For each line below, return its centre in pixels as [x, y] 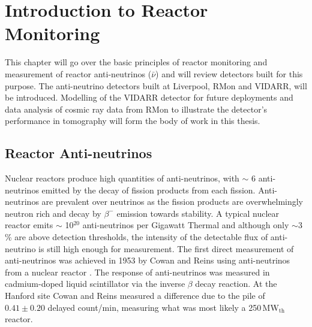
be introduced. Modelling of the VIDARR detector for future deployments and [149, 97]
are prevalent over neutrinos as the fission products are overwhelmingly [172, 202]
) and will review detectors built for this [229, 73]
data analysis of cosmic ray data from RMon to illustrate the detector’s [136, 109]
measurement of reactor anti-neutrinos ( [78, 73]
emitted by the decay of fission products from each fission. [148, 190]
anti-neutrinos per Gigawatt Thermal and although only [186, 225]
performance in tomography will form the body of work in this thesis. [133, 121]
